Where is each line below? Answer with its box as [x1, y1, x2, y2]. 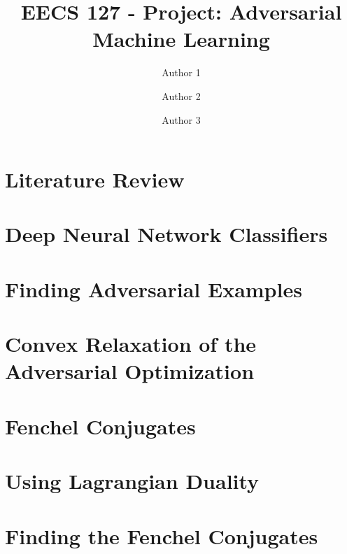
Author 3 [162, 112, 201, 127]
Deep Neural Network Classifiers [5, 220, 328, 248]
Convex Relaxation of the [5, 329, 257, 358]
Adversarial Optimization [5, 357, 255, 385]
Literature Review [5, 165, 185, 194]
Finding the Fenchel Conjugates [5, 521, 318, 550]
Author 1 [162, 65, 201, 80]
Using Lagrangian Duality [5, 467, 260, 495]
